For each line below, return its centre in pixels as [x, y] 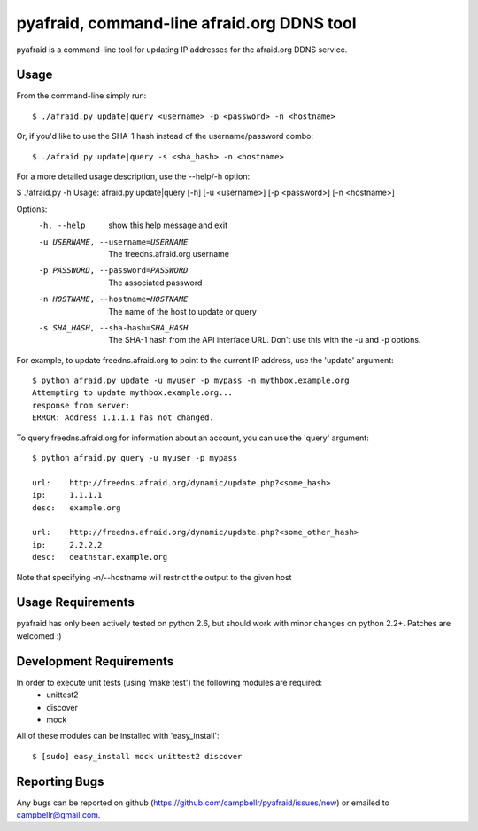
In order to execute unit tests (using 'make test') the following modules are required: [170, 682]
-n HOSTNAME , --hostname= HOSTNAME [113, 299]
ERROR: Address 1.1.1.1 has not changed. [123, 418]
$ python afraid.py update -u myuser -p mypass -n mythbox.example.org [191, 381]
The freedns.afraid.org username [169, 253]
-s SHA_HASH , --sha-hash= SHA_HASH [113, 327]
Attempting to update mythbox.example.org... [133, 393]
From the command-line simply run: [81, 96]
